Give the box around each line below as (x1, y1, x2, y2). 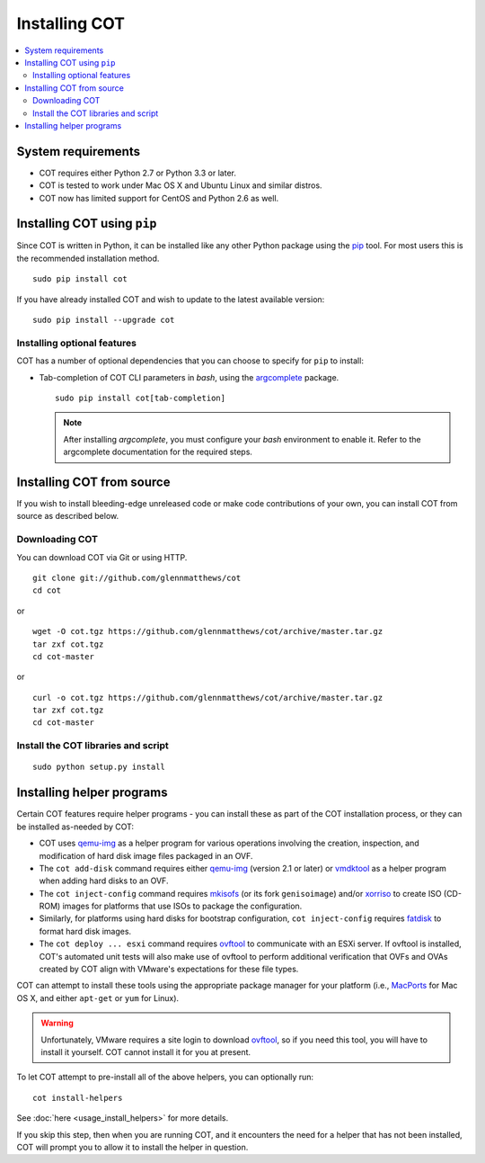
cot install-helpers (32, 1093, 123, 1103)
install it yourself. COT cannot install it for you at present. (40, 1046, 251, 1057)
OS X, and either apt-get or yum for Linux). (16, 992, 180, 1003)
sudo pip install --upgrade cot (32, 315, 175, 326)
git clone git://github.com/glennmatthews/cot (32, 572, 242, 583)
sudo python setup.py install (32, 762, 166, 773)
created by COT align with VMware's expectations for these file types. (39, 963, 299, 975)
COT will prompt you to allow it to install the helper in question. (16, 1141, 249, 1152)
